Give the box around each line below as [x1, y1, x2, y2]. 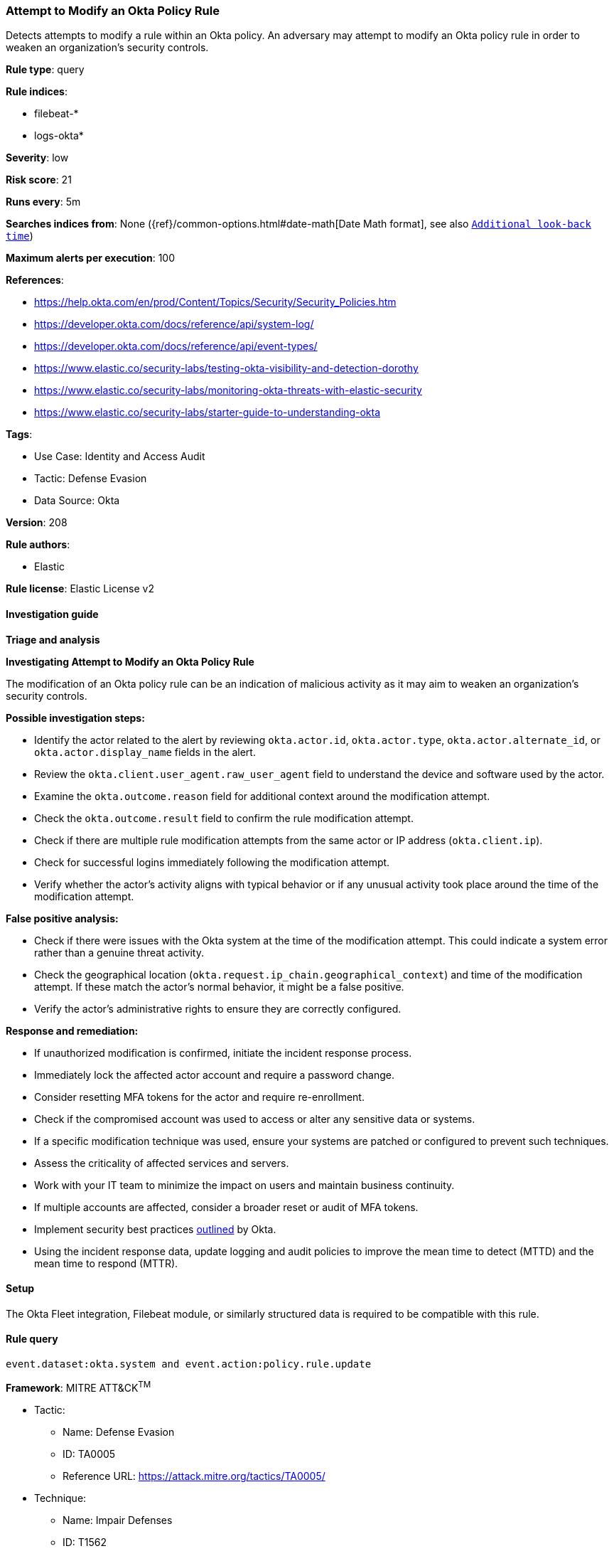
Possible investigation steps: [6, 711, 145, 724]
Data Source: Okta [34, 494, 120, 507]
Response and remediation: [6, 1024, 139, 1037]
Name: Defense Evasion [63, 1425, 175, 1438]
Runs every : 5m [6, 196, 81, 208]
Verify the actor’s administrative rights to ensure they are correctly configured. [34, 1002, 402, 1015]
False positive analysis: [6, 912, 119, 924]
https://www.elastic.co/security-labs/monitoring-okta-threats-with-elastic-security [34, 384, 422, 397]
